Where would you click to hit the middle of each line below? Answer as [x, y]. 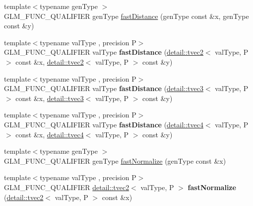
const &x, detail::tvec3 [50, 98]
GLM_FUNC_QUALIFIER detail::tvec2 [67, 187]
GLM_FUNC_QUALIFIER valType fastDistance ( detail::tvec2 [104, 52]
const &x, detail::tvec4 [50, 134]
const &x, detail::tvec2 [50, 61]
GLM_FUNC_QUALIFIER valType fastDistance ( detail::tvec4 [104, 124]
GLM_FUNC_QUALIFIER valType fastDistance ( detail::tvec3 [104, 88]
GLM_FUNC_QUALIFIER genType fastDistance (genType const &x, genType [126, 16]
